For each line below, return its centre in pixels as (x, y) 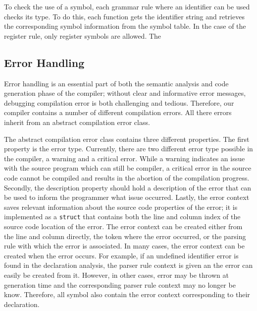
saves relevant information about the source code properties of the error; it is (121, 207)
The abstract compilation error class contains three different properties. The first (127, 139)
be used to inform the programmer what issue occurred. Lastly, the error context (127, 197)
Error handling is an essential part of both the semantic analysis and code (116, 83)
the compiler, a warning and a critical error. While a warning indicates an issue (125, 158)
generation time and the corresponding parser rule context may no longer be (120, 284)
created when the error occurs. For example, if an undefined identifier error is (121, 255)
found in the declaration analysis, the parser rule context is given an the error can (128, 265)
